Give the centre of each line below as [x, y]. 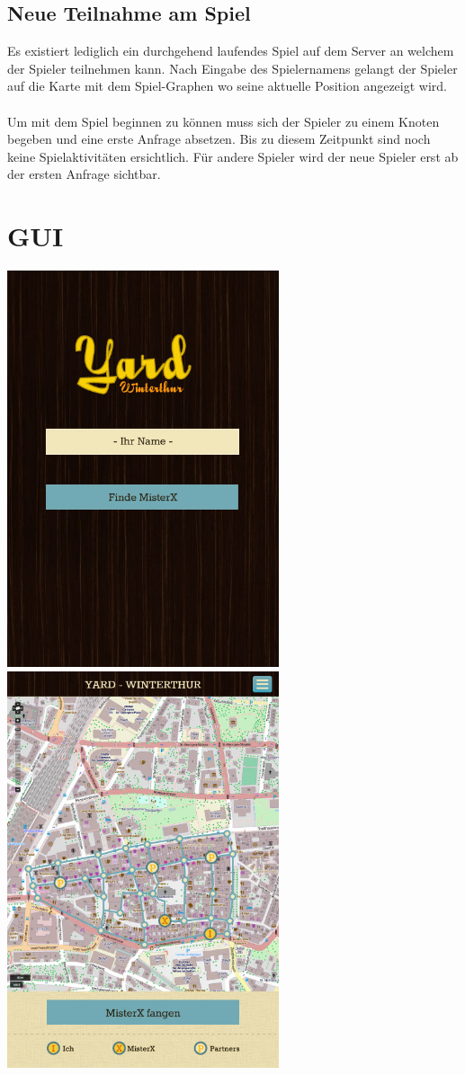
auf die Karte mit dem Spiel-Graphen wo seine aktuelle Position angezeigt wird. [228, 86]
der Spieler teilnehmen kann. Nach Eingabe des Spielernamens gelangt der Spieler [232, 68]
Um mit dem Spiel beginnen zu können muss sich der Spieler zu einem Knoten [224, 121]
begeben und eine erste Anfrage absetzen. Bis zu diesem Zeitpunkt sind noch [219, 139]
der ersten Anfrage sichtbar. [84, 174]
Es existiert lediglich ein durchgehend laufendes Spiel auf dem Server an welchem [231, 51]
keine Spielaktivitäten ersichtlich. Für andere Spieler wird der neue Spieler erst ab [233, 156]
